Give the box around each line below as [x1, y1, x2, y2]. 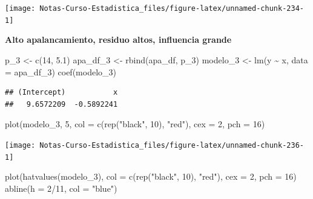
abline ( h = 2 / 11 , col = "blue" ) [5, 182, 117, 194]
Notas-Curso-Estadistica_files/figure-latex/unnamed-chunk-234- [39, 4, 304, 13]
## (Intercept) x [5, 88, 118, 97]
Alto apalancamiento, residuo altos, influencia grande [5, 33, 232, 46]
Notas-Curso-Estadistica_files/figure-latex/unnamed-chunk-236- [39, 141, 304, 150]
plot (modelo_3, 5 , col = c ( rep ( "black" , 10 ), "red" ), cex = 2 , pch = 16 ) [5, 118, 265, 130]
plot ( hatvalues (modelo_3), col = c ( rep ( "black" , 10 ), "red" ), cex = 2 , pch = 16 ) [5, 170, 297, 183]
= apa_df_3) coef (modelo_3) [5, 65, 116, 78]
